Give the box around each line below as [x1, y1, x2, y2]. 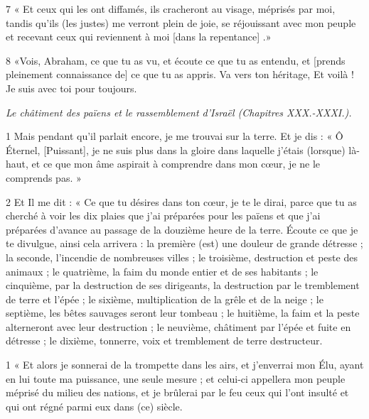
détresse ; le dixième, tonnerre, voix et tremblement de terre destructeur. [6, 333, 323, 348]
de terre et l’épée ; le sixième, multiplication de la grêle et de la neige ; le [6, 291, 323, 306]
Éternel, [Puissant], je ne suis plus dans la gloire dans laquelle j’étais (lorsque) [6, 142, 346, 157]
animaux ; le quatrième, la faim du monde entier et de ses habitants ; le [6, 263, 319, 278]
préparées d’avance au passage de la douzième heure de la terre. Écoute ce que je [6, 222, 358, 236]
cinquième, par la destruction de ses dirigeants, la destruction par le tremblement [6, 278, 360, 293]
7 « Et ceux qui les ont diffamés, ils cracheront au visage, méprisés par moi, [6, 1, 336, 16]
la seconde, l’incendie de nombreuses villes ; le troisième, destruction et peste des [6, 249, 358, 264]
